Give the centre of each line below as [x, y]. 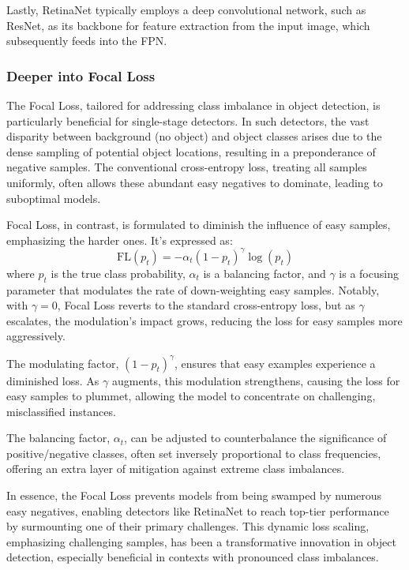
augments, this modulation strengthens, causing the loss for [256, 380]
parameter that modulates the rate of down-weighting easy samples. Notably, [193, 289]
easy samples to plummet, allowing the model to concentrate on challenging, [191, 396]
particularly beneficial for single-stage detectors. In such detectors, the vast [188, 120]
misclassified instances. [61, 411]
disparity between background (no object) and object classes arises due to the [194, 136]
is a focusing [369, 273]
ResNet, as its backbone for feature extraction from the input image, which [188, 25]
